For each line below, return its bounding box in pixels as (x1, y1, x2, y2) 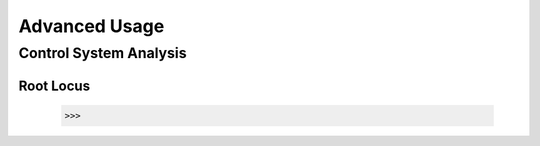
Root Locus (18, 77, 90, 94)
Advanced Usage (18, 15, 165, 37)
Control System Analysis (18, 44, 187, 62)
